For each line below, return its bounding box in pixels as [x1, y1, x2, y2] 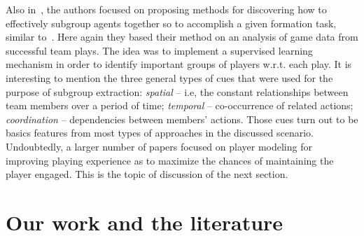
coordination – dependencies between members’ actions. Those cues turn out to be [6, 111, 358, 126]
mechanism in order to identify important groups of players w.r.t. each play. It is [6, 57, 352, 71]
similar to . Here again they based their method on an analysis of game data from [6, 29, 358, 44]
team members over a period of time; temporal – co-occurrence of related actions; [6, 98, 353, 113]
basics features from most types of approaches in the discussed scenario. [6, 125, 314, 140]
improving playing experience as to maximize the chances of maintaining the [6, 153, 334, 167]
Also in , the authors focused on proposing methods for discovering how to [6, 2, 327, 16]
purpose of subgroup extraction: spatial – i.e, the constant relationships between [6, 84, 349, 99]
